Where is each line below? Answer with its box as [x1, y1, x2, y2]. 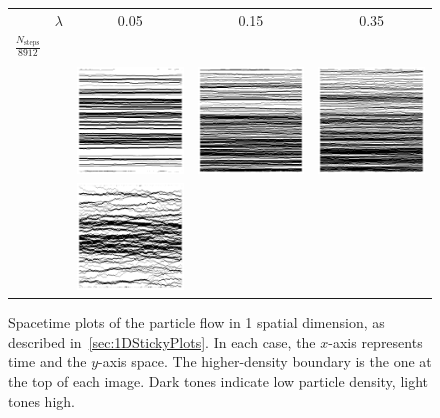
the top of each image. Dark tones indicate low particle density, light [8, 371, 429, 392]
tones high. [8, 390, 75, 411]
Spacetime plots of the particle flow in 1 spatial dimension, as [8, 312, 385, 333]
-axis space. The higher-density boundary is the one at [98, 351, 432, 372]
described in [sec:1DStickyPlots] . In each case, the [8, 331, 316, 352]
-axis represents [328, 331, 423, 352]
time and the [8, 351, 87, 372]
